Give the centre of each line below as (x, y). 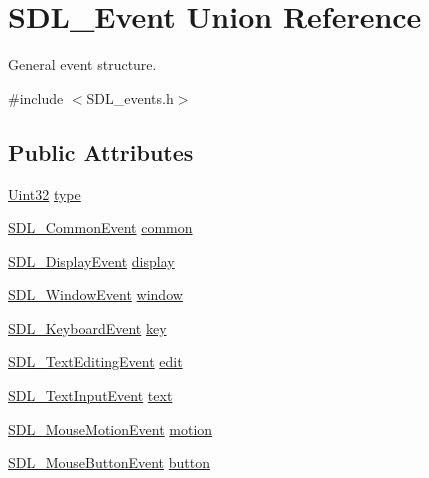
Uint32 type (44, 193)
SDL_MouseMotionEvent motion (110, 428)
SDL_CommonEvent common (100, 227)
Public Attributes (101, 151)
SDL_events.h (130, 97)
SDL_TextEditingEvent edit (95, 361)
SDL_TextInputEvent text (90, 395)
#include (36, 97)
